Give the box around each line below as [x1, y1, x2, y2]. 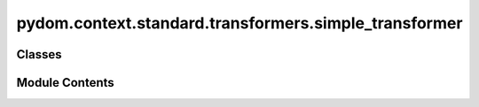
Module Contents [16, 75, 114, 90]
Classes [16, 47, 62, 62]
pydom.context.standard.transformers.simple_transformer [16, 13, 463, 33]
